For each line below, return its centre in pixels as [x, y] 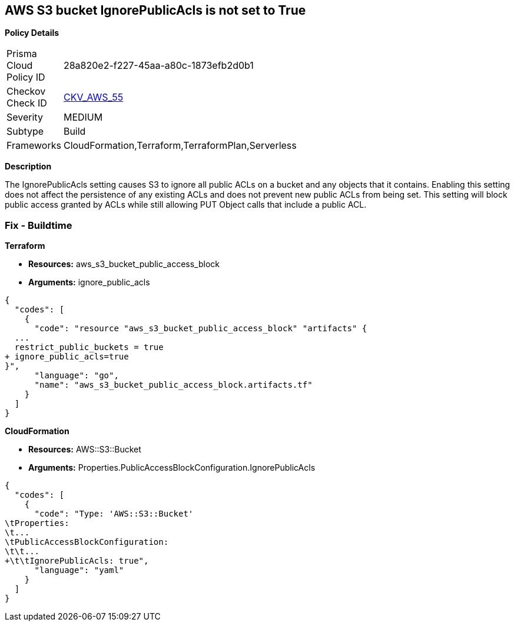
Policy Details [32, 33]
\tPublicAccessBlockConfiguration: [87, 542]
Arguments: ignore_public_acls [89, 282]
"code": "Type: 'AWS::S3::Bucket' [114, 514]
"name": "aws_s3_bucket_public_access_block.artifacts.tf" [173, 385]
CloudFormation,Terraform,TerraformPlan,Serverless [180, 146]
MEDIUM [83, 117]
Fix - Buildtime [39, 225]
